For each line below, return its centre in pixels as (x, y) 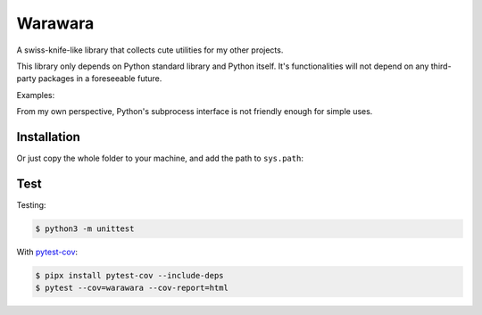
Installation (48, 137)
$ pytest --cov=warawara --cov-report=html (132, 288)
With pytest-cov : (47, 252)
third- (441, 66)
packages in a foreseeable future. (100, 79)
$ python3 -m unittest (85, 228)
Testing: (31, 204)
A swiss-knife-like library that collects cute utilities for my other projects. (150, 50)
